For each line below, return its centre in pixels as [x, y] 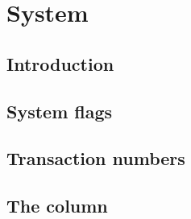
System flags [60, 111]
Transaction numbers [96, 158]
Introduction [60, 63]
